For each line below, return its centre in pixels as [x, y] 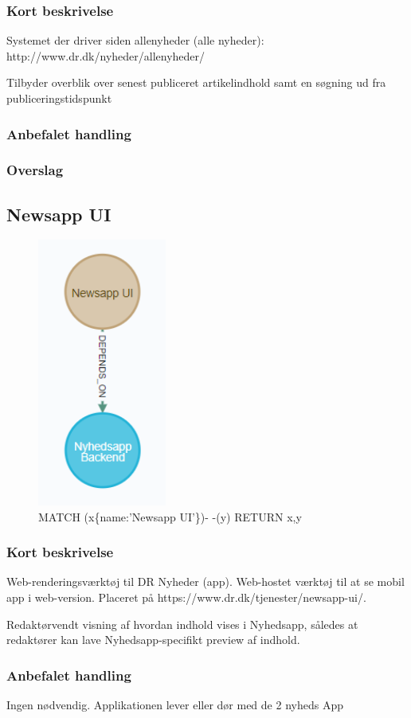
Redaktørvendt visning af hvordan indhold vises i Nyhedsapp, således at [182, 624]
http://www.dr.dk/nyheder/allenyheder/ [106, 55]
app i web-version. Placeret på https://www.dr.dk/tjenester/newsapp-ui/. [186, 597]
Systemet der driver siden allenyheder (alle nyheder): [135, 40]
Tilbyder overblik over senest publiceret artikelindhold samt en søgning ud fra [196, 82]
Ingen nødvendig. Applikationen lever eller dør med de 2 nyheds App [175, 705]
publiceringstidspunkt [59, 98]
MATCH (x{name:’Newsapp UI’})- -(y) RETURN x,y [170, 516]
